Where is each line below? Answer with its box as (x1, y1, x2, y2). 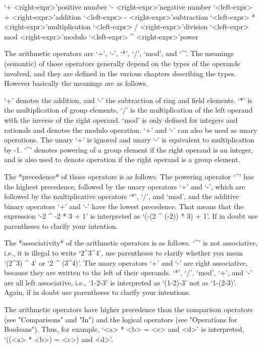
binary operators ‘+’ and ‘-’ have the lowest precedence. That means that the (4, 201, 244, 211)
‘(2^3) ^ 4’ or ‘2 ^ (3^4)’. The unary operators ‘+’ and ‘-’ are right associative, (4, 257, 248, 268)
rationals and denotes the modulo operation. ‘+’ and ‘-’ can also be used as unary (4, 124, 257, 135)
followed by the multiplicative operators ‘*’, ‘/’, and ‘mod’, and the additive (4, 191, 239, 202)
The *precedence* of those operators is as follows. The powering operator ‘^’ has (4, 171, 254, 181)
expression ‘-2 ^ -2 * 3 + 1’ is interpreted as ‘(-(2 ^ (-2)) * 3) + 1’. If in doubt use (4, 211, 258, 221)
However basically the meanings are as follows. (4, 78, 148, 88)
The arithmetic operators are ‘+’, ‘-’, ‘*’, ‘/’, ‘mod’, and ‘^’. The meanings (4, 48, 234, 59)
